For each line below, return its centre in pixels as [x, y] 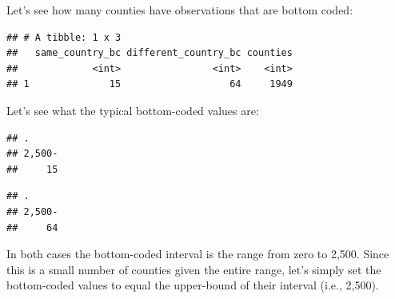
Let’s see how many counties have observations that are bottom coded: [180, 10]
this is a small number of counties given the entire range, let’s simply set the [194, 269]
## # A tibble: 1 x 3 [64, 37]
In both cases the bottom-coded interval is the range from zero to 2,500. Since [198, 254]
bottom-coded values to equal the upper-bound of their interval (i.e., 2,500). [193, 285]
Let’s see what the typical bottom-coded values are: [133, 110]
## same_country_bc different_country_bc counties [150, 53]
